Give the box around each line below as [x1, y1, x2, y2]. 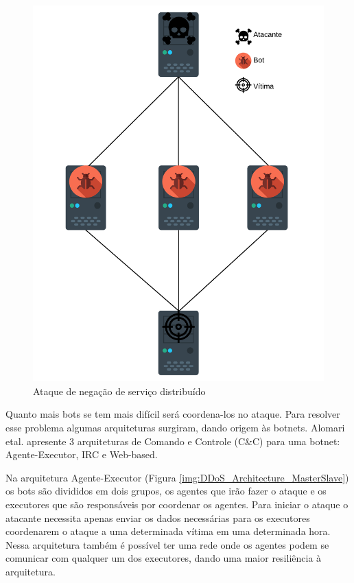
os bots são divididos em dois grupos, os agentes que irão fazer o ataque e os [5, 484, 327, 498]
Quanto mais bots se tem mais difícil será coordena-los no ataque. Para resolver [5, 407, 340, 421]
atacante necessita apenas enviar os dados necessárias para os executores [5, 510, 310, 525]
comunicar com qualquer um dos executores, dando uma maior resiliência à [5, 551, 322, 565]
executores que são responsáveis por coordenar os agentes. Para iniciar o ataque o [5, 497, 349, 511]
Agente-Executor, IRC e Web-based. [5, 447, 158, 462]
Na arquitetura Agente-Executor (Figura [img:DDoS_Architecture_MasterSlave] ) [5, 470, 349, 484]
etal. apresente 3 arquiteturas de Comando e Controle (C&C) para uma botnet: [5, 433, 340, 448]
